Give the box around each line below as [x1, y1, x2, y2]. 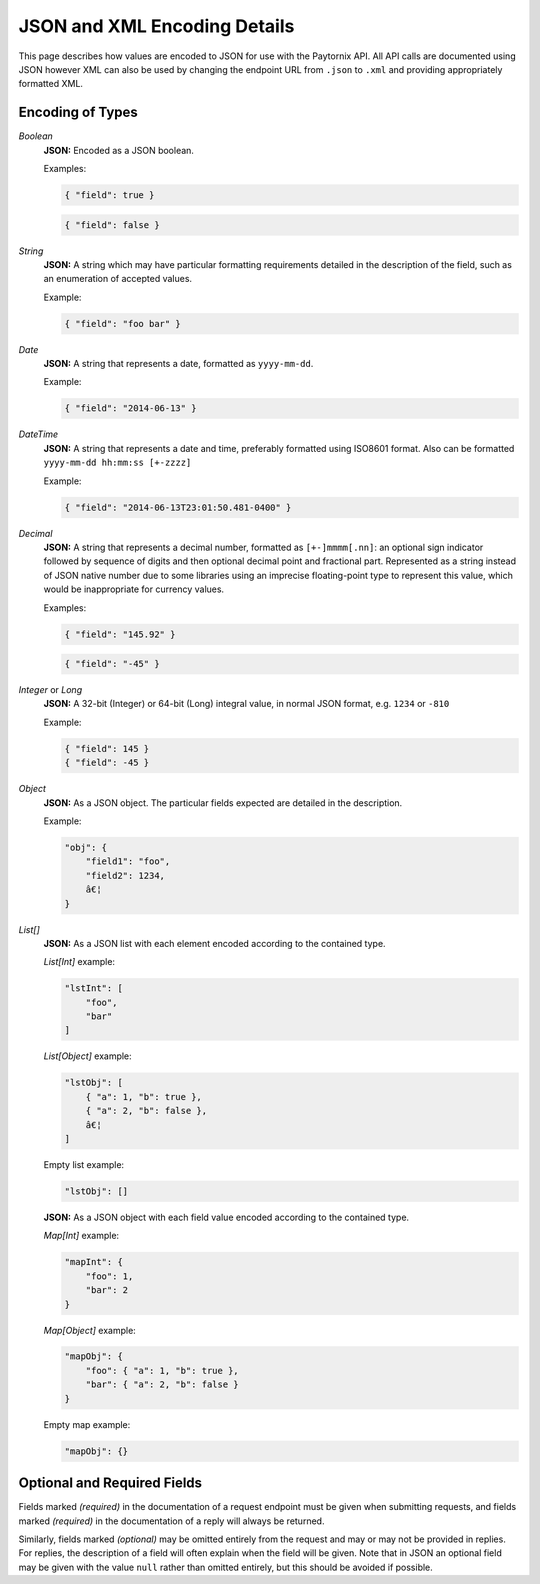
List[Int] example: [43, 956, 115, 968]
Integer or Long [18, 684, 83, 696]
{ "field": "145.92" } [64, 628, 176, 640]
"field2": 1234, [85, 870, 165, 881]
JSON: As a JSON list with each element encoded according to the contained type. [43, 937, 386, 949]
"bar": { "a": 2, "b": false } [85, 1379, 239, 1390]
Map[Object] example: [43, 1324, 137, 1336]
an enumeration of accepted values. [43, 273, 193, 285]
